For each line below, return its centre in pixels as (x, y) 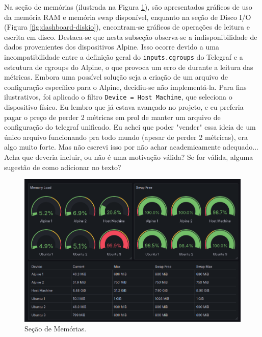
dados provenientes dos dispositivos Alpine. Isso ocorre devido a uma (112, 47)
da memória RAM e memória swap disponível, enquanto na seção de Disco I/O (128, 17)
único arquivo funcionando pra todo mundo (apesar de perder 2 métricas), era (126, 137)
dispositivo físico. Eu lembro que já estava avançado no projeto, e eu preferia (124, 107)
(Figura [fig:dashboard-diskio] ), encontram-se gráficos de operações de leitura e (127, 27)
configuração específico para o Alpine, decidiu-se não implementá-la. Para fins (125, 87)
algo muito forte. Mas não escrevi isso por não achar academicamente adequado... (131, 147)
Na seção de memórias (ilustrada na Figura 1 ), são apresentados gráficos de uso (128, 7)
